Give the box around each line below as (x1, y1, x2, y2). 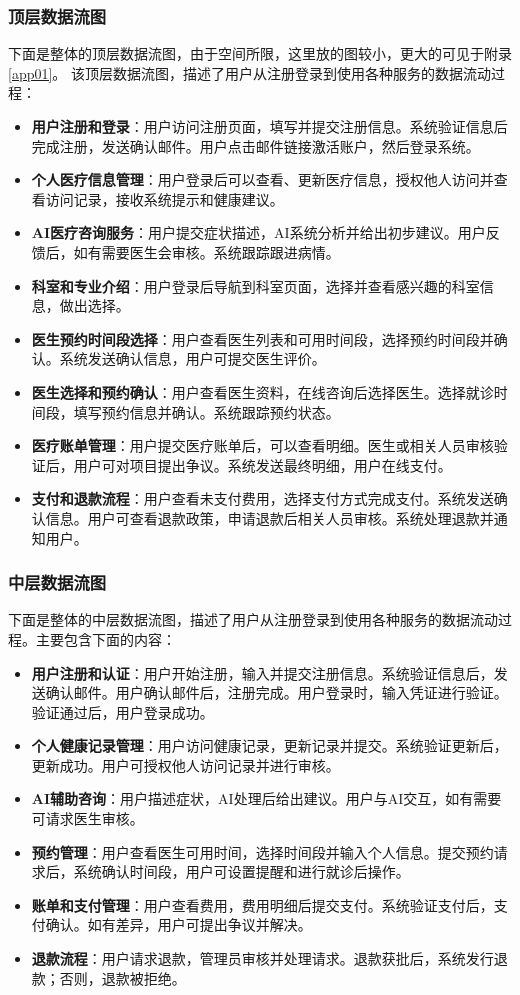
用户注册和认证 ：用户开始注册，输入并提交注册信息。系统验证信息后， (31, 662, 494, 683)
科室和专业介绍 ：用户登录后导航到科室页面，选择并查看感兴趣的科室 (31, 275, 480, 296)
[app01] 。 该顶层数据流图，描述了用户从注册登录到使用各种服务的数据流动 (8, 62, 492, 83)
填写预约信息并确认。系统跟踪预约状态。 (73, 401, 340, 422)
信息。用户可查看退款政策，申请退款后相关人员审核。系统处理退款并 (45, 507, 494, 528)
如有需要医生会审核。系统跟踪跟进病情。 (73, 241, 340, 262)
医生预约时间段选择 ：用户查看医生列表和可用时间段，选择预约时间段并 (31, 328, 494, 349)
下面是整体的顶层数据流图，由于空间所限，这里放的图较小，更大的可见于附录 (8, 43, 512, 64)
